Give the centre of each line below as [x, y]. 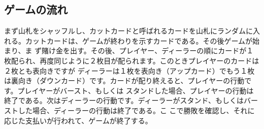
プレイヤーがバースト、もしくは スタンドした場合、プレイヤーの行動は [136, 90]
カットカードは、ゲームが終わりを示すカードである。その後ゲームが [139, 40]
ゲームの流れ [36, 9]
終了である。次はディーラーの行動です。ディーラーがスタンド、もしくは [124, 100]
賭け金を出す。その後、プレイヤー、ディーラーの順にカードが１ [148, 51]
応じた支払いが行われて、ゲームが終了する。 [78, 120]
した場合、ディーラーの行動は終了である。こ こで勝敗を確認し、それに [136, 110]
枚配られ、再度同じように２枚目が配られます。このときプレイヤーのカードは [132, 60]
